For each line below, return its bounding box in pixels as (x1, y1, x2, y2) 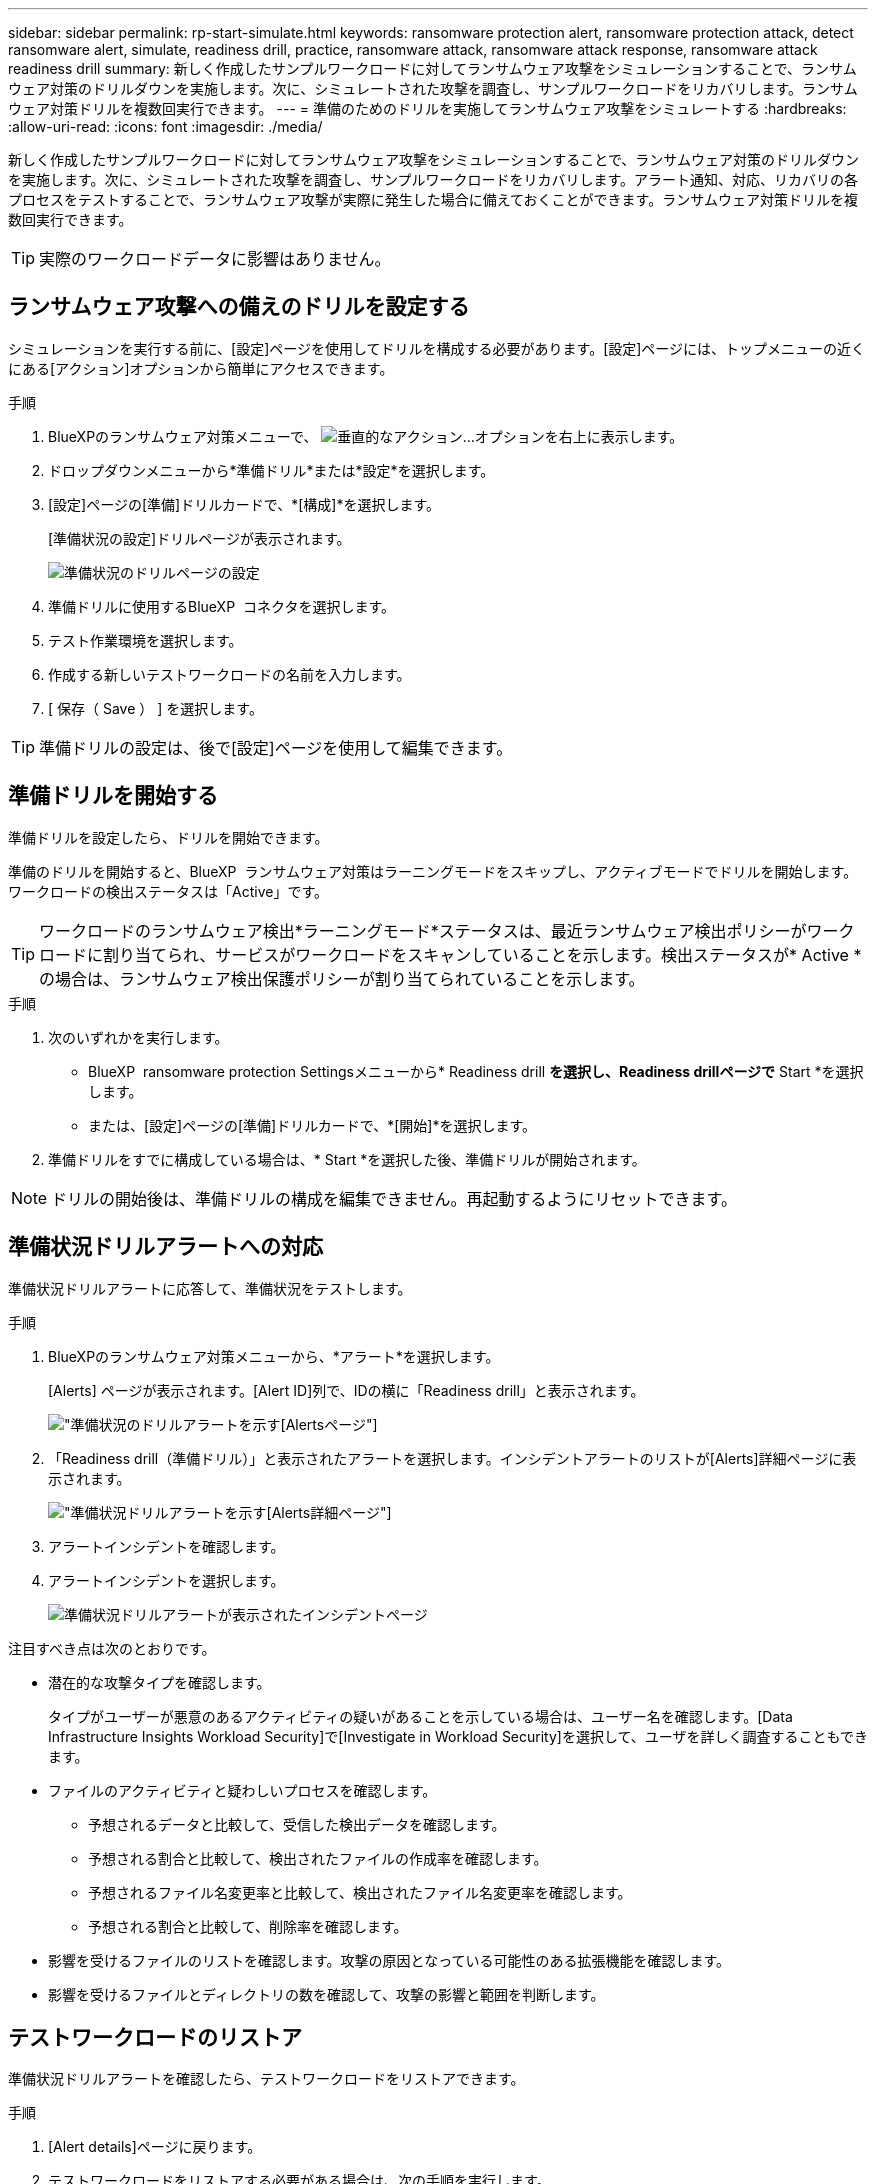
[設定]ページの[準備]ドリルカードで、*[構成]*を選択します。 (48, 495, 441, 513)
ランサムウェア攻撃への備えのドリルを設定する (8, 294, 470, 320)
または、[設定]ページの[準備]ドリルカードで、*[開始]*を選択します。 (88, 1116, 537, 1134)
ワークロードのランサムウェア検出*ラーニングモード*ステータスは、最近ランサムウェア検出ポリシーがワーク (39, 920, 855, 941)
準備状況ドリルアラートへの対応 (8, 1234, 323, 1260)
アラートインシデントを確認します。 (48, 1537, 285, 1555)
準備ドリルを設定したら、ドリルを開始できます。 (8, 828, 329, 846)
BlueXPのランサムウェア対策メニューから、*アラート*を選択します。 (48, 1347, 500, 1365)
